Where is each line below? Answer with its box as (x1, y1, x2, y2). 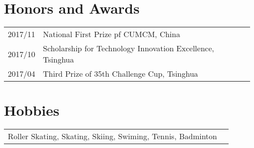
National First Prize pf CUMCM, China (43, 28, 180, 40)
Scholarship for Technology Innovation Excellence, (43, 42, 214, 54)
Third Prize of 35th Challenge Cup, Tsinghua (43, 68, 198, 80)
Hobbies (4, 100, 60, 120)
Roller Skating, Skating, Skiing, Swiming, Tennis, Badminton (8, 130, 217, 142)
